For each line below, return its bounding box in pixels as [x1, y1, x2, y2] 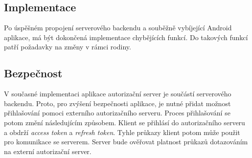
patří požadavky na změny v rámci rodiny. [4, 42, 131, 52]
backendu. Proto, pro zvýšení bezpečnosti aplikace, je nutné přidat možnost [4, 98, 231, 108]
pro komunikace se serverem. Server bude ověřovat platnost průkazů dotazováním [4, 136, 248, 147]
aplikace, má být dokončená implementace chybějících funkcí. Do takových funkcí [4, 32, 248, 42]
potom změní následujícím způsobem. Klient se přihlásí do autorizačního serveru [4, 117, 245, 127]
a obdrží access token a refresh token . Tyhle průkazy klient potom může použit [4, 127, 240, 137]
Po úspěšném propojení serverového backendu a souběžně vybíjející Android [4, 23, 232, 33]
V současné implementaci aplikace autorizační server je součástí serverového [4, 89, 231, 99]
